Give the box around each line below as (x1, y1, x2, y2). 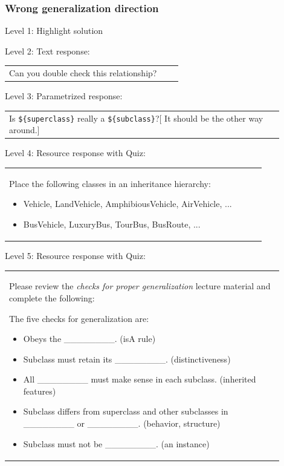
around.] (9, 123, 40, 136)
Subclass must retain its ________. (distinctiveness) (23, 352, 231, 365)
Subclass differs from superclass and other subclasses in (23, 405, 228, 418)
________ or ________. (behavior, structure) (23, 417, 221, 430)
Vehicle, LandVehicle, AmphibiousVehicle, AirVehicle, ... (23, 197, 232, 210)
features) (23, 384, 56, 397)
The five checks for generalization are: (9, 312, 149, 324)
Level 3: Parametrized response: (5, 90, 123, 102)
